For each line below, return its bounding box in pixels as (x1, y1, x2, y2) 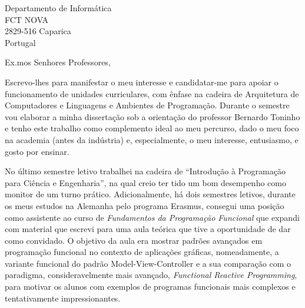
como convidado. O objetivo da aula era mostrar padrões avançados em (5, 234, 263, 246)
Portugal (5, 36, 36, 48)
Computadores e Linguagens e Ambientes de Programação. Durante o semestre (5, 99, 290, 111)
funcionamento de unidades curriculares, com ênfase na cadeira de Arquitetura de (5, 87, 299, 100)
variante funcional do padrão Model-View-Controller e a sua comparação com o (5, 257, 291, 269)
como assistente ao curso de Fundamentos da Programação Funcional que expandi (5, 211, 300, 223)
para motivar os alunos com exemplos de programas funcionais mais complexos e (5, 280, 296, 293)
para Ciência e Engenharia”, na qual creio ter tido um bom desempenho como (5, 176, 286, 188)
